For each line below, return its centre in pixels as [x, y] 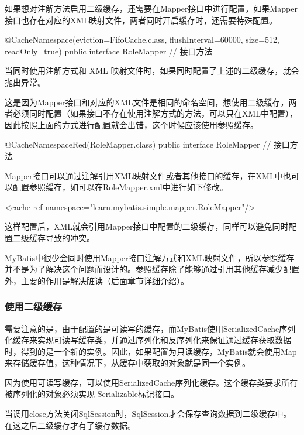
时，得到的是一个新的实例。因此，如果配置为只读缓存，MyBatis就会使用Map [151, 351]
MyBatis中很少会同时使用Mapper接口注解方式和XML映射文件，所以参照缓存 [150, 257]
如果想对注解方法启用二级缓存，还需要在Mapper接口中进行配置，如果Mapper [151, 8]
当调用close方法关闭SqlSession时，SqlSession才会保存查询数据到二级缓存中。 [148, 414]
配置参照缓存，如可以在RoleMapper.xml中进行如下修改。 [120, 187]
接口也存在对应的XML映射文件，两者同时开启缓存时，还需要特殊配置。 [141, 20]
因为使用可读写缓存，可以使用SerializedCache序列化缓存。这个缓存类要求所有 [151, 382]
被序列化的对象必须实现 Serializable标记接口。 [92, 394]
